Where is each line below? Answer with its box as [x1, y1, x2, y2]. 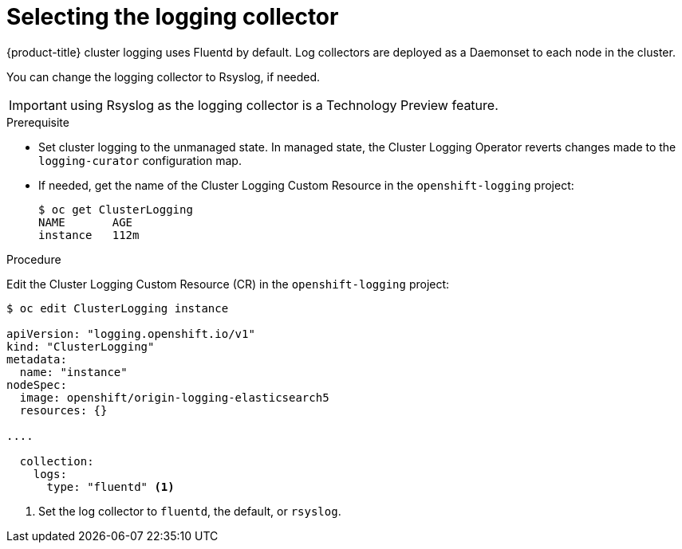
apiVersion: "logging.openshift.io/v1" [6, 327, 255, 340]
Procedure [6, 252, 61, 266]
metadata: [6, 352, 67, 366]
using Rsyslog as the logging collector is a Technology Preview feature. [69, 96, 499, 113]
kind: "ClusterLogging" [6, 339, 155, 353]
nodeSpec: [6, 378, 67, 391]
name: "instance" [19, 365, 128, 378]
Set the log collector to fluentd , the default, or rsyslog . [38, 504, 341, 518]
